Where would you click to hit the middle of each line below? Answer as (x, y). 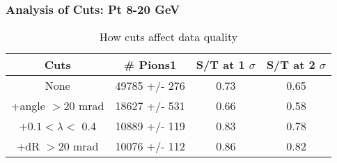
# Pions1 (150, 65)
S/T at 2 (291, 65)
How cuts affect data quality (168, 37)
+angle (28, 106)
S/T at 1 (220, 65)
